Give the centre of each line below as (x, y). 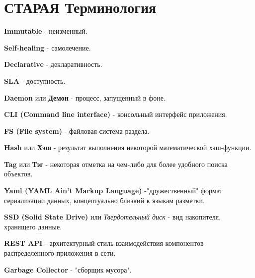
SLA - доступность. (35, 81)
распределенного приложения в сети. (60, 253)
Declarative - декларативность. (53, 64)
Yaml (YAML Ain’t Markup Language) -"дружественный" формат (113, 191)
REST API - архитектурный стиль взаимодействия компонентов (104, 243)
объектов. (18, 174)
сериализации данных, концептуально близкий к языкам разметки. (104, 200)
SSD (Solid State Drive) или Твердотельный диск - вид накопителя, (113, 217)
